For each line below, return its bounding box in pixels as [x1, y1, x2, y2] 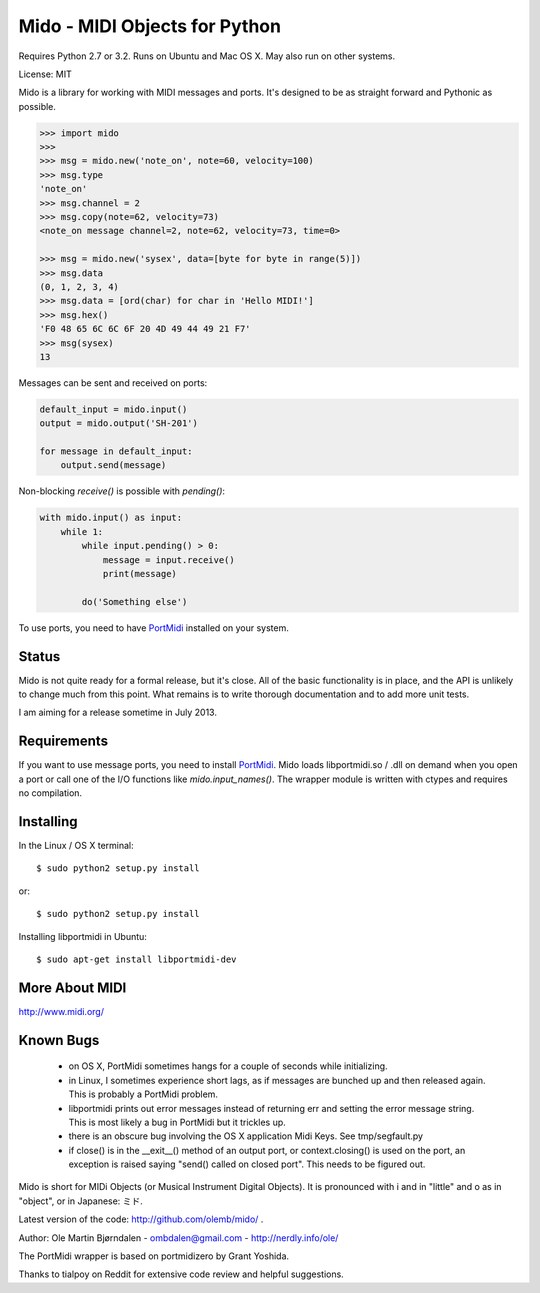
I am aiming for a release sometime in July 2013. [18, 706, 217, 719]
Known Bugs [18, 1031, 100, 1049]
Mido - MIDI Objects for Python [18, 15, 282, 37]
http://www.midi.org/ [18, 1005, 105, 1017]
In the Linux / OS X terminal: [18, 840, 134, 852]
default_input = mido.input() [39, 403, 188, 415]
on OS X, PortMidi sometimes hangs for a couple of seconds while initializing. [68, 1060, 389, 1072]
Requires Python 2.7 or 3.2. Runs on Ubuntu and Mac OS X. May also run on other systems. [18, 50, 395, 62]
